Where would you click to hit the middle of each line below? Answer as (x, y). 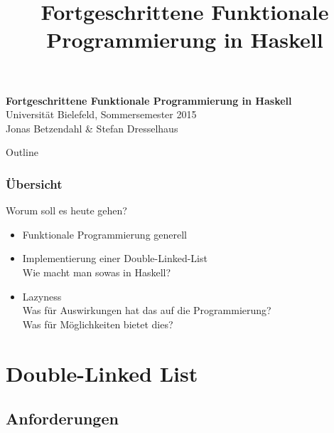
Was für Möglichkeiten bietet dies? (98, 324)
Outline (22, 152)
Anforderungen (62, 418)
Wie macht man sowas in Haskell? (97, 272)
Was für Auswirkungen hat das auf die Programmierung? (147, 310)
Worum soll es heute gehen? (66, 210)
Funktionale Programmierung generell (104, 234)
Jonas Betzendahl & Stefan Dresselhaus (92, 128)
